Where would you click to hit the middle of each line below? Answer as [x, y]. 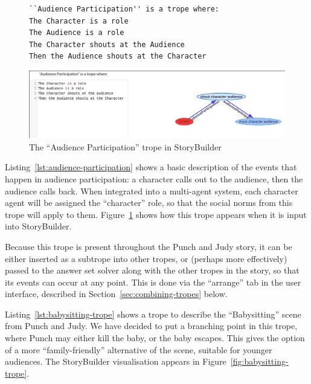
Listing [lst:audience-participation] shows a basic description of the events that [151, 167]
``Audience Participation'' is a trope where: [124, 9]
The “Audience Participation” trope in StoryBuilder [125, 146]
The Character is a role [79, 21]
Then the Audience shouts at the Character [118, 56]
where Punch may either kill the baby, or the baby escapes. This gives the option [155, 338]
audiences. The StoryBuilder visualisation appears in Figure [116, 361]
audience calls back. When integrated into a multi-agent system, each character [152, 190]
